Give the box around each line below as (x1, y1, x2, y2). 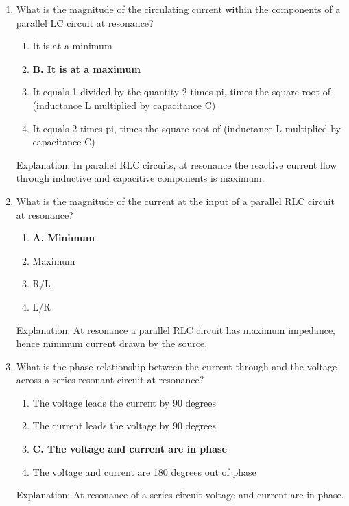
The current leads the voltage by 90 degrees (32, 418, 216, 433)
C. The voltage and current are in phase (32, 442, 227, 456)
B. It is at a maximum (32, 61, 141, 75)
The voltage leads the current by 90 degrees (32, 395, 216, 409)
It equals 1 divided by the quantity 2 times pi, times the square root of (32, 84, 330, 99)
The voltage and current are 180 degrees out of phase (32, 464, 256, 479)
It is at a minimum (32, 38, 112, 53)
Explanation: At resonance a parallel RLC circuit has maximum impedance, (16, 322, 335, 337)
